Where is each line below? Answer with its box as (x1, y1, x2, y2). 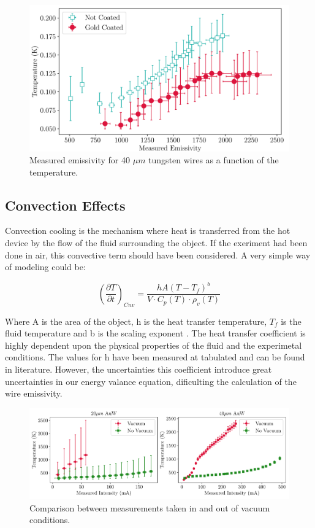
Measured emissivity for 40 (29, 153, 131, 166)
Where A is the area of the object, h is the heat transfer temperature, (5, 314, 267, 327)
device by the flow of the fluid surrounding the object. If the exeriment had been (5, 236, 308, 249)
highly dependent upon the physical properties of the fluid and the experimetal (5, 338, 302, 351)
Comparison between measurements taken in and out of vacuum (29, 501, 270, 514)
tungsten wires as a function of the (148, 153, 279, 166)
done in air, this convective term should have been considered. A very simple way (5, 248, 311, 261)
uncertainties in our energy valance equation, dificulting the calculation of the (5, 375, 297, 387)
